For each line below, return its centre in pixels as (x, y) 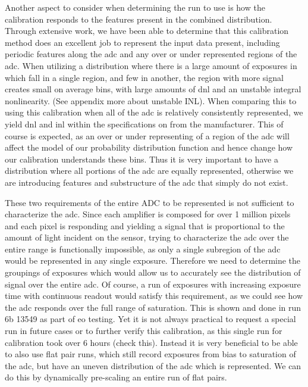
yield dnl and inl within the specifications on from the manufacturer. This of (144, 124)
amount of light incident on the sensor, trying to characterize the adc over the (147, 237)
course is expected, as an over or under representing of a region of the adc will (147, 135)
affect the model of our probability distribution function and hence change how (149, 147)
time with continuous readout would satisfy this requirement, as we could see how (154, 296)
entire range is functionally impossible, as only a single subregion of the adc (143, 249)
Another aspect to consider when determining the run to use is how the (135, 7)
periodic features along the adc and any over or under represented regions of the (151, 54)
